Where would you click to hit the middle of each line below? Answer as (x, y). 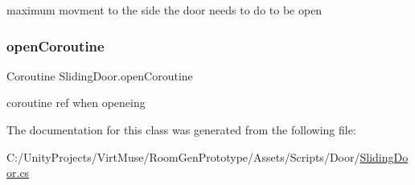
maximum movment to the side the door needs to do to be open (164, 10)
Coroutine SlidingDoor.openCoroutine (100, 75)
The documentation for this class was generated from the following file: (181, 129)
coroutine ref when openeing (76, 103)
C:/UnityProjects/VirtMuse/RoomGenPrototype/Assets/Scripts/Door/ (183, 156)
